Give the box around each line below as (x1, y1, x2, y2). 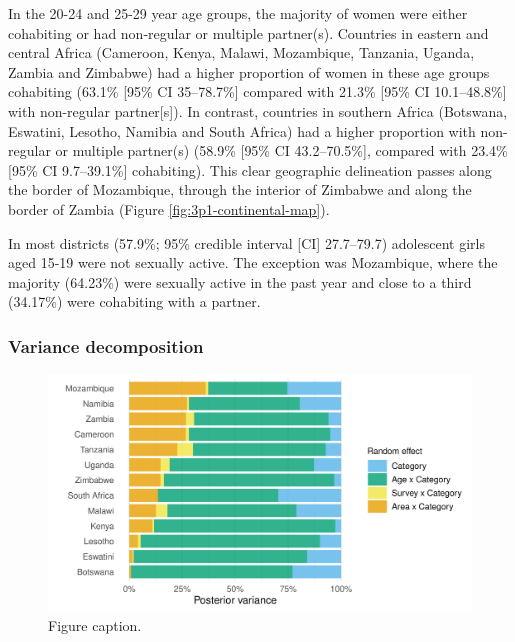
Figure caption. (48, 614, 142, 635)
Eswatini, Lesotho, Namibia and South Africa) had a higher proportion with (8, 120, 476, 141)
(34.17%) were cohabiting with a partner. (8, 291, 261, 312)
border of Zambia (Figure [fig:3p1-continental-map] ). (8, 198, 330, 219)
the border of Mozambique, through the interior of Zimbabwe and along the (8, 179, 472, 200)
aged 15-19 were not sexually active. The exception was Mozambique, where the (8, 252, 498, 273)
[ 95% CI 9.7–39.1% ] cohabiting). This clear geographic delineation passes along (8, 159, 492, 180)
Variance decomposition (8, 333, 204, 358)
